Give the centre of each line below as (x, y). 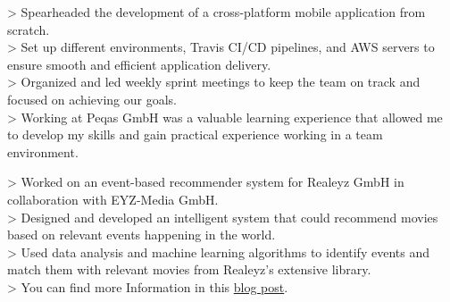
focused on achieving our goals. (92, 99)
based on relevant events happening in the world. (142, 235)
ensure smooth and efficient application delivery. (139, 64)
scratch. (29, 29)
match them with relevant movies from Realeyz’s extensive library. (189, 269)
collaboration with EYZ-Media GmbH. (113, 199)
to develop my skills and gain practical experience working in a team (195, 134)
